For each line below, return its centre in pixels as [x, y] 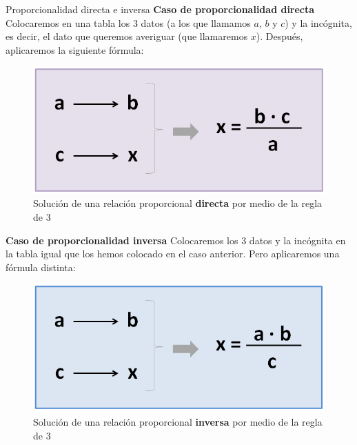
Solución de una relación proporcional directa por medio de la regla [178, 203]
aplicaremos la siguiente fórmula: [75, 49]
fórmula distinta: [41, 267]
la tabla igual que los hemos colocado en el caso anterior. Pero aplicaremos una [173, 254]
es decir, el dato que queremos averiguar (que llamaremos [127, 36]
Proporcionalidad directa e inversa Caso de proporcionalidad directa [160, 9]
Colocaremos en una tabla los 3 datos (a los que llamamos [128, 22]
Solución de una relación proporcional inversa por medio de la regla [178, 422]
